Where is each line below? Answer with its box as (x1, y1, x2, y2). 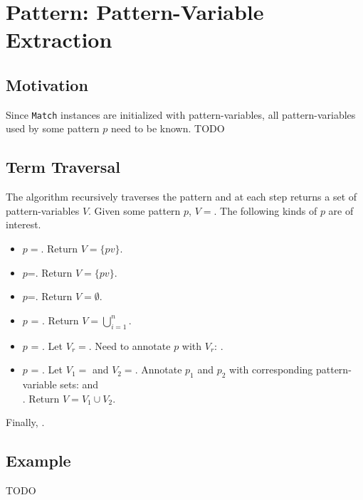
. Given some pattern (88, 203, 181, 218)
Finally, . (6, 415, 45, 430)
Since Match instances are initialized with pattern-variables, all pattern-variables (6, 107, 356, 122)
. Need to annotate (88, 338, 171, 353)
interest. (6, 217, 41, 232)
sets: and (60, 376, 99, 391)
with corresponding (229, 362, 313, 377)
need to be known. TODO (111, 121, 225, 136)
